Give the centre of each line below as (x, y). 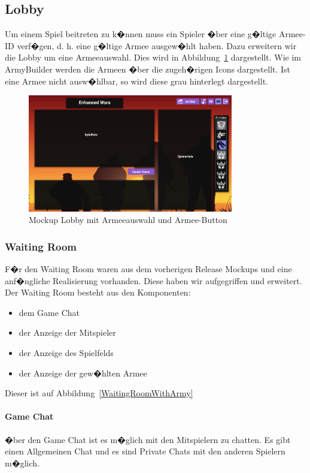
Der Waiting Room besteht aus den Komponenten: (98, 292)
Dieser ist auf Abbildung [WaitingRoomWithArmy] (99, 393)
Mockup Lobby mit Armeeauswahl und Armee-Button (128, 220)
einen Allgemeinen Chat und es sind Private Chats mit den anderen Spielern (145, 451)
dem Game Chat (49, 312)
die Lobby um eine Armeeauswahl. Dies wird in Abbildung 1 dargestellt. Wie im (153, 57)
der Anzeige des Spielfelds (66, 352)
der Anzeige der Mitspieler (67, 332)
